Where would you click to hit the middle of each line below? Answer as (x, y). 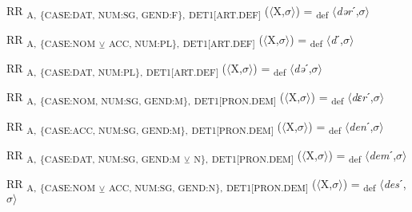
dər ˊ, (348, 10)
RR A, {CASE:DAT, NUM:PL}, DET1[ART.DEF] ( (117, 69)
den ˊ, (361, 126)
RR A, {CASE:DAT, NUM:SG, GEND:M (94, 155)
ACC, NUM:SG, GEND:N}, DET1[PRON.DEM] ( (212, 184)
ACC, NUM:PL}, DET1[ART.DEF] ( (186, 40)
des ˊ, (395, 183)
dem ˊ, (383, 154)
